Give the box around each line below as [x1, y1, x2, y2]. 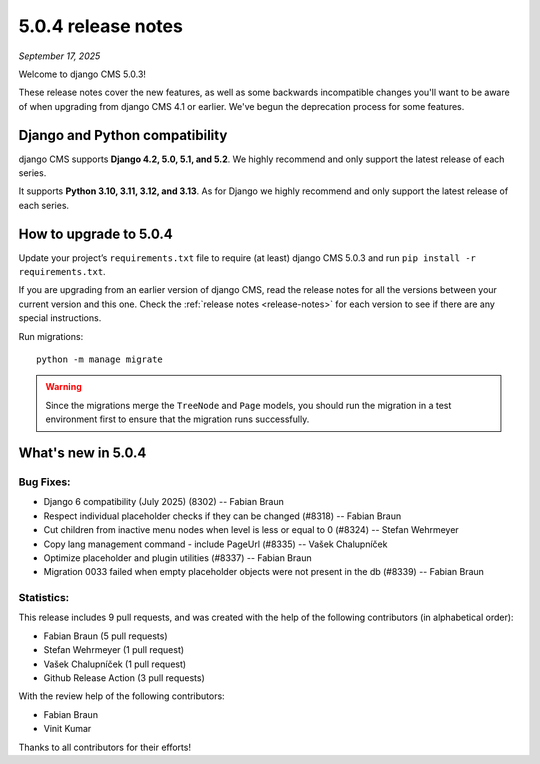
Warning [45, 381, 82, 393]
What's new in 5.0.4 [18, 445, 147, 462]
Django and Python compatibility [18, 126, 228, 144]
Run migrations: [18, 330, 84, 342]
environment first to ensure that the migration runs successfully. [45, 413, 310, 425]
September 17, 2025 [18, 50, 101, 62]
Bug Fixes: [18, 475, 71, 489]
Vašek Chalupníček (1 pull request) [43, 658, 187, 670]
